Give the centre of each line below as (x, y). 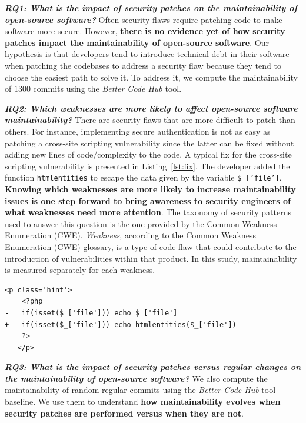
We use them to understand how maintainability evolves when (159, 402)
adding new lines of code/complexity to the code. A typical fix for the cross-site (148, 154)
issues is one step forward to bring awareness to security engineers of (148, 200)
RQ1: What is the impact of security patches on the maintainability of (151, 8)
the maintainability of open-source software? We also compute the (136, 378)
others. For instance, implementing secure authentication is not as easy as (138, 131)
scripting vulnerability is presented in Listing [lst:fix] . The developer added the (147, 166)
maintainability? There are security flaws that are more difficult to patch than (150, 120)
